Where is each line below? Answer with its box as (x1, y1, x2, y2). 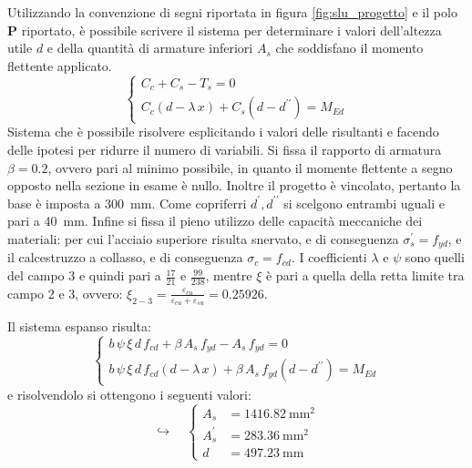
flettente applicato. (7, 56, 112, 75)
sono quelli (405, 248, 465, 267)
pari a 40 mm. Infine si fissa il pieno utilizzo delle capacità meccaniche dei (7, 211, 423, 230)
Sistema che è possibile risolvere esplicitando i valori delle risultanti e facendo (7, 122, 439, 141)
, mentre (205, 266, 252, 285)
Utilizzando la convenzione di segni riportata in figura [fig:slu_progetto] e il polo (7, 3, 457, 21)
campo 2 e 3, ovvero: (7, 283, 123, 302)
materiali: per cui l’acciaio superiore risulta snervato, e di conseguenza (7, 229, 399, 248)
